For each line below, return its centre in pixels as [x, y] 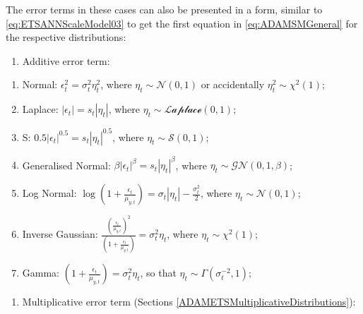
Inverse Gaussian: [60, 234]
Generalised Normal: [66, 165]
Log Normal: [49, 193]
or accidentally [233, 84]
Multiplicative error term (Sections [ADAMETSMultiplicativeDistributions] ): [189, 302]
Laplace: [40, 109]
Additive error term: [66, 60]
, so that [158, 273]
